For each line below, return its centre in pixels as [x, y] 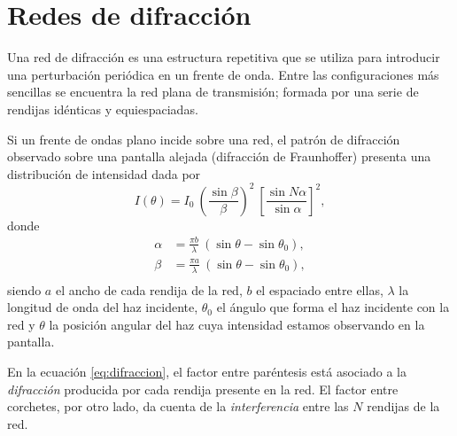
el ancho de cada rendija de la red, [149, 289]
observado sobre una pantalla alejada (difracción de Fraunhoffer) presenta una [219, 156]
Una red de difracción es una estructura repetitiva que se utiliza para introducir [224, 57]
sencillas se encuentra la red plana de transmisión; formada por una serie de [213, 92]
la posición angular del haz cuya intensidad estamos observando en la [237, 324]
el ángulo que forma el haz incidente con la [333, 307]
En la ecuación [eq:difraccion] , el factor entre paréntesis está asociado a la [207, 372]
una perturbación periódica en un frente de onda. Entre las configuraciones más [223, 74]
